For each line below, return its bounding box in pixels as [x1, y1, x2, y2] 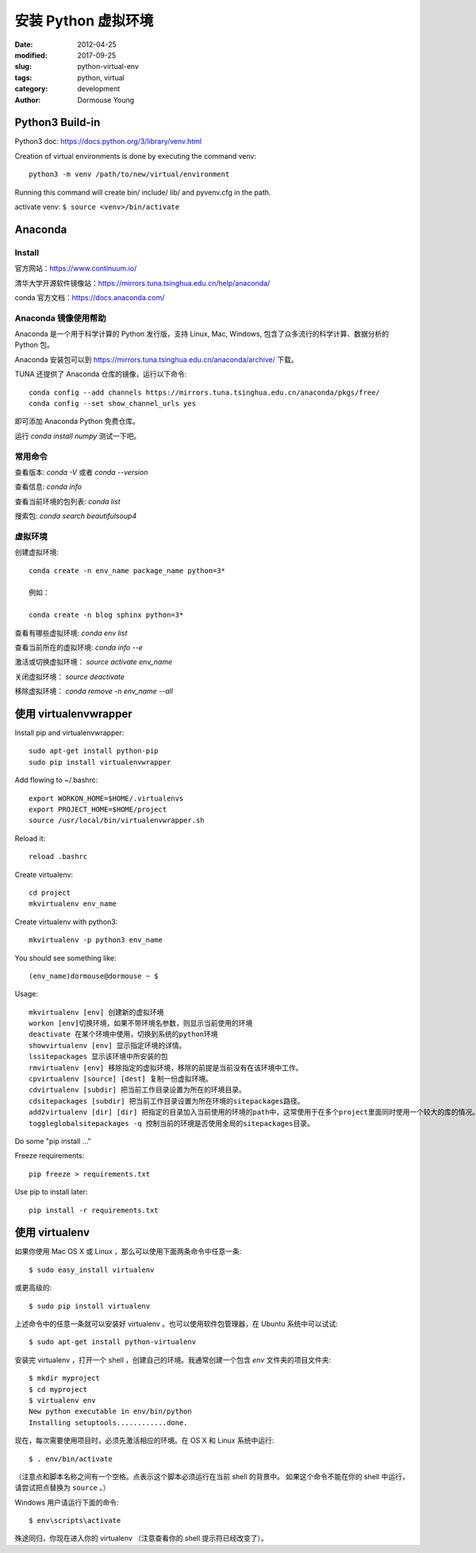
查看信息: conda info [14, 482, 83, 491]
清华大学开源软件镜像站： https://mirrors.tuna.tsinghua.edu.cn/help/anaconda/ [14, 278, 271, 287]
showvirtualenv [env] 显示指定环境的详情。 [29, 1041, 186, 1050]
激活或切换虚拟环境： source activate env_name [14, 657, 173, 667]
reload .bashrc [29, 852, 88, 861]
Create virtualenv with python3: [14, 917, 118, 927]
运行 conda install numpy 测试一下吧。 [14, 431, 141, 441]
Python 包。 [14, 340, 55, 349]
